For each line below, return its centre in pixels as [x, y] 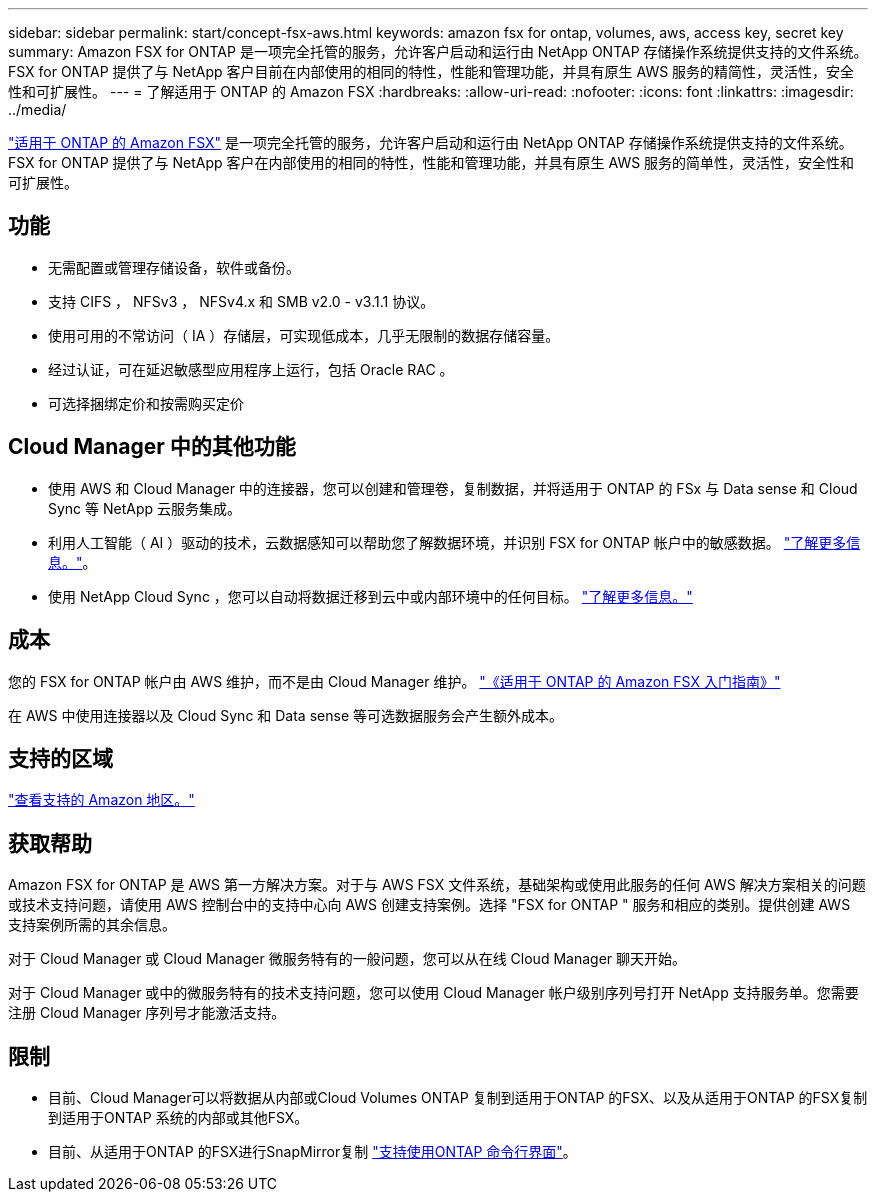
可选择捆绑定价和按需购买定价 [146, 403]
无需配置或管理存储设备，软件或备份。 [174, 267]
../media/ [37, 109]
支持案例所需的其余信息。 [92, 925]
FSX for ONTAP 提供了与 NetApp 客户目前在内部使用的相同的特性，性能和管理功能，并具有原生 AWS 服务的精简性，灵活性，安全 [431, 71]
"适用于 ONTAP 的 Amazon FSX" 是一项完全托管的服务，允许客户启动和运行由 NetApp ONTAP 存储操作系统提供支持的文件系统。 [430, 142]
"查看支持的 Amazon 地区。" [101, 800]
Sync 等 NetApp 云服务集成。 [145, 508]
